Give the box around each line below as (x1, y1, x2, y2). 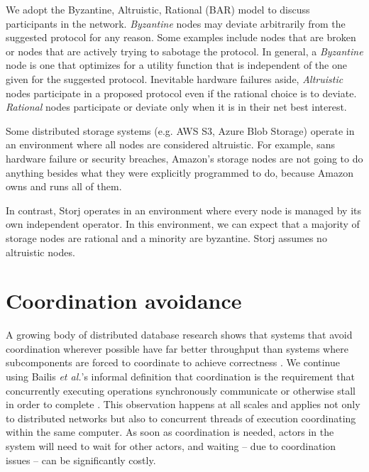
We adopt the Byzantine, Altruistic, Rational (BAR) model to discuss (6, 2, 310, 16)
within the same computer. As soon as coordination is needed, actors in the (6, 424, 334, 439)
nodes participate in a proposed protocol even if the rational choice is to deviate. (6, 85, 357, 100)
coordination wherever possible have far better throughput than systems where (6, 341, 348, 356)
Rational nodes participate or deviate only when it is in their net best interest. (6, 99, 347, 114)
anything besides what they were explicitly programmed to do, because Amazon (6, 165, 353, 180)
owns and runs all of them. (6, 179, 122, 194)
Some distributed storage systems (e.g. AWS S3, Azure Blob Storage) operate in (6, 123, 355, 138)
